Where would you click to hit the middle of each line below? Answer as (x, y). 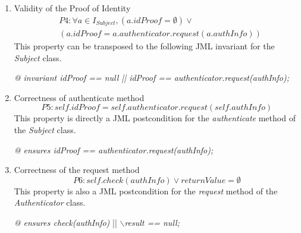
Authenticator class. (50, 202)
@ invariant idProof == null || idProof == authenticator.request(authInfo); (151, 78)
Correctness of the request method (77, 170)
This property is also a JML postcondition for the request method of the (146, 191)
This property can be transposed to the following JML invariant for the (144, 46)
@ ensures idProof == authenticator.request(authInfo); (114, 149)
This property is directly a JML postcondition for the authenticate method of (155, 118)
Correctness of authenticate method (79, 97)
